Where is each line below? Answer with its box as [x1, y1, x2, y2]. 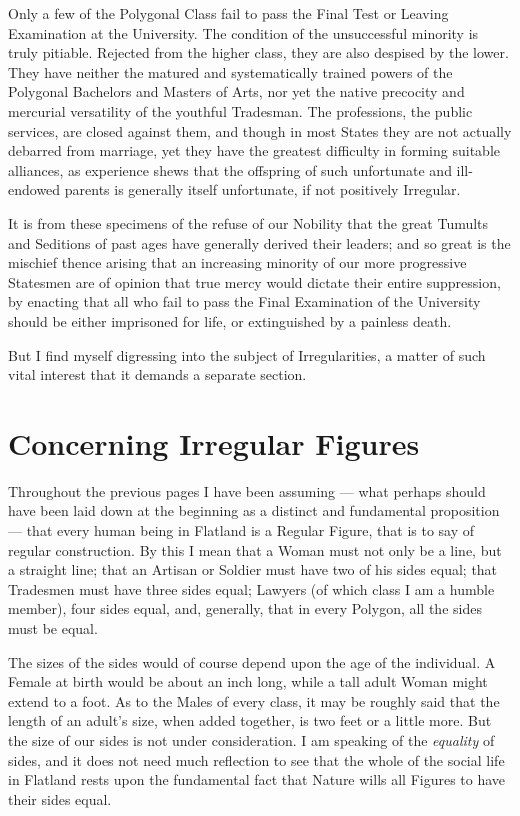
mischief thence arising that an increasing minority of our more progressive [8, 252, 467, 273]
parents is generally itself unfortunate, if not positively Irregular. [64, 179, 461, 200]
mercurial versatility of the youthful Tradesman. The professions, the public [8, 100, 473, 121]
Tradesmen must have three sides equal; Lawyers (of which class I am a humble [8, 578, 495, 599]
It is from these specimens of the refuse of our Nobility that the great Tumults [8, 212, 489, 233]
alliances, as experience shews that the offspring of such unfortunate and [8, 159, 452, 180]
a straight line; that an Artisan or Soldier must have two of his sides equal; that [8, 559, 498, 580]
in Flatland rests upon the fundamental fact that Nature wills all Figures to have [8, 769, 506, 790]
